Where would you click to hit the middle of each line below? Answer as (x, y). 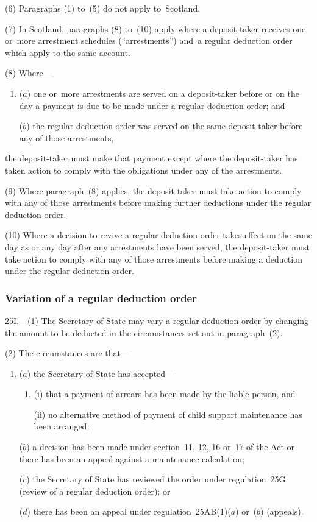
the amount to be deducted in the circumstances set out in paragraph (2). (144, 332)
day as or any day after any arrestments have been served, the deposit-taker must (157, 246)
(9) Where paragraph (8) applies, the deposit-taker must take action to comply (153, 190)
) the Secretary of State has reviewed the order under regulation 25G (156, 479)
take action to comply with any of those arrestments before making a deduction (154, 259)
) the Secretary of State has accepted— (101, 373)
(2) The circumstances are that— (67, 353)
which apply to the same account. (68, 52)
